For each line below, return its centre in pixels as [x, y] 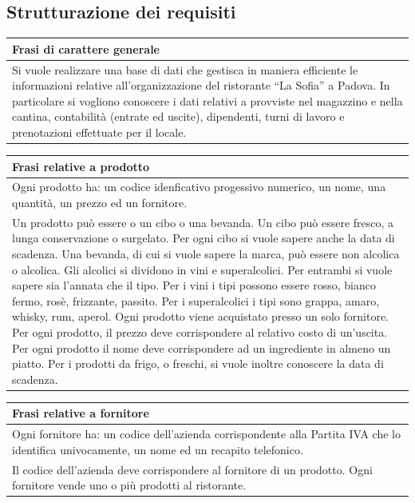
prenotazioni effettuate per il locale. [99, 132]
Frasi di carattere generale [86, 48]
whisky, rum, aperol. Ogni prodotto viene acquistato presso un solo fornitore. [201, 316]
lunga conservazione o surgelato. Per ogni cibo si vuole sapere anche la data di [204, 238]
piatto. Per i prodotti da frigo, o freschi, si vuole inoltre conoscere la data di [198, 363]
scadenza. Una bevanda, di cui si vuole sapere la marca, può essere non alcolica [206, 253]
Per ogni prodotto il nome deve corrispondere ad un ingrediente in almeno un [202, 347]
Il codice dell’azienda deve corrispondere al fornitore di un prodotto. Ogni [192, 469]
